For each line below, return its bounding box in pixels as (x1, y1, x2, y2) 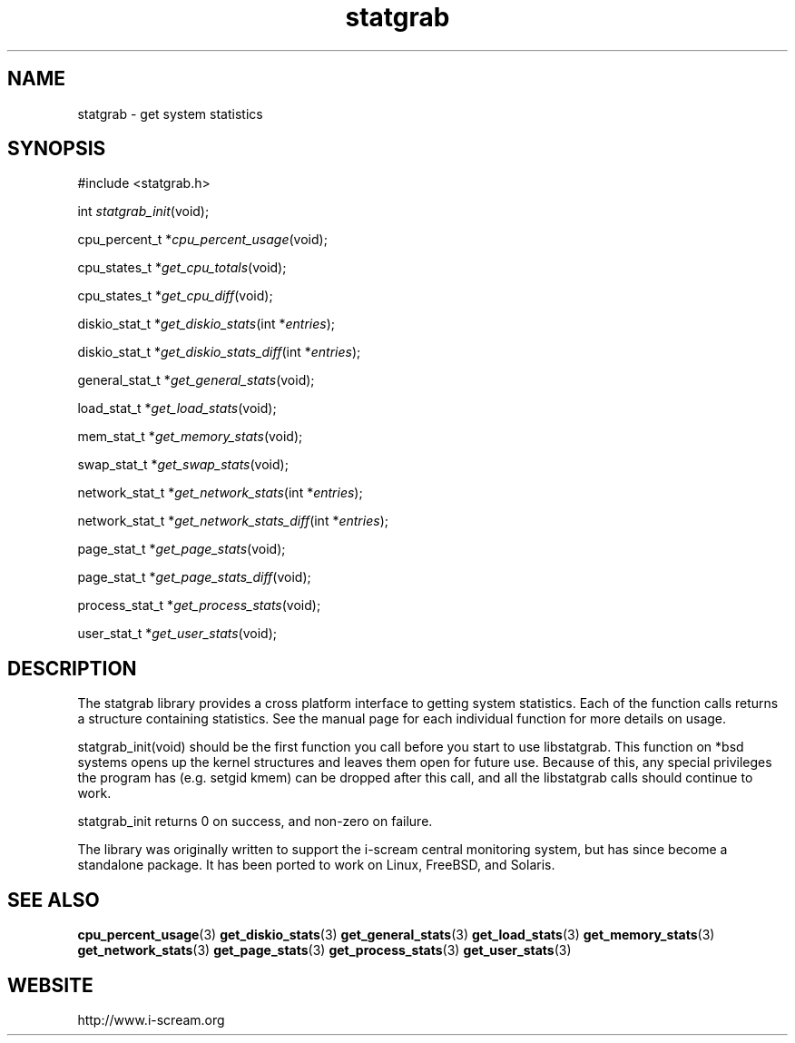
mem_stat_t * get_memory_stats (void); (77, 428, 303, 445)
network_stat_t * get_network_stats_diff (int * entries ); (77, 513, 388, 529)
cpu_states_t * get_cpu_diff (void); (77, 288, 273, 304)
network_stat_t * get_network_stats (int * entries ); (77, 485, 363, 501)
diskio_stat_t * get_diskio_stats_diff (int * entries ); (77, 344, 361, 360)
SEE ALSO (7, 888, 100, 911)
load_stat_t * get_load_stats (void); (77, 400, 277, 417)
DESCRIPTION (7, 656, 137, 680)
